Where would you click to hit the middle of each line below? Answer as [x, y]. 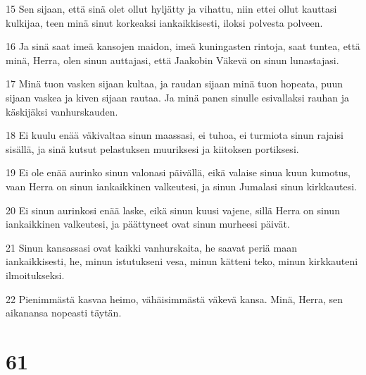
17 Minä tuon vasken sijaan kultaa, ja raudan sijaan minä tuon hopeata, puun [175, 84]
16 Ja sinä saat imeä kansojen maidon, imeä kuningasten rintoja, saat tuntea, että [183, 46]
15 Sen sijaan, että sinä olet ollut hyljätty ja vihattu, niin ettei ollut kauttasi [171, 8]
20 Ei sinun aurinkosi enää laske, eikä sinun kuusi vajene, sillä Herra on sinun [173, 210]
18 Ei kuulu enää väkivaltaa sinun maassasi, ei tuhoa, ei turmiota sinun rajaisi [175, 135]
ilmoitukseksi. [35, 275]
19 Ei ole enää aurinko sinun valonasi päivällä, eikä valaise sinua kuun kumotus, [178, 172]
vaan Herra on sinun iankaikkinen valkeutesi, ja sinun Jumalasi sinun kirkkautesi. [181, 186]
